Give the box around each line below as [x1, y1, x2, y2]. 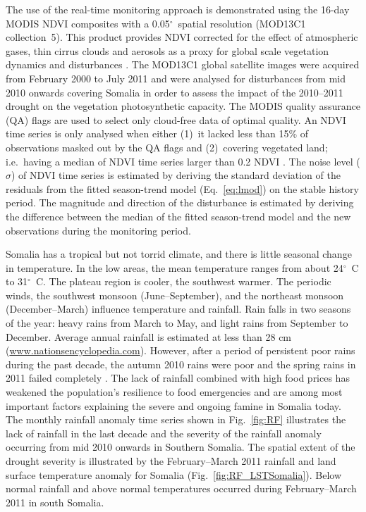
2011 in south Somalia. [6, 494, 104, 509]
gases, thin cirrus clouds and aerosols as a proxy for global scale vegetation [6, 43, 329, 58]
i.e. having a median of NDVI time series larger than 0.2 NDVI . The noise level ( [6, 154, 360, 168]
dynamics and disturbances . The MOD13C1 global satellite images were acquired [6, 57, 360, 72]
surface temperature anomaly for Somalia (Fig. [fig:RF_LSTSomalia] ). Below [6, 467, 342, 482]
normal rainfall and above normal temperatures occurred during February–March [6, 481, 357, 496]
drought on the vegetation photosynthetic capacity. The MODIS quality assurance [6, 99, 360, 113]
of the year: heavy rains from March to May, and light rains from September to [6, 316, 348, 330]
